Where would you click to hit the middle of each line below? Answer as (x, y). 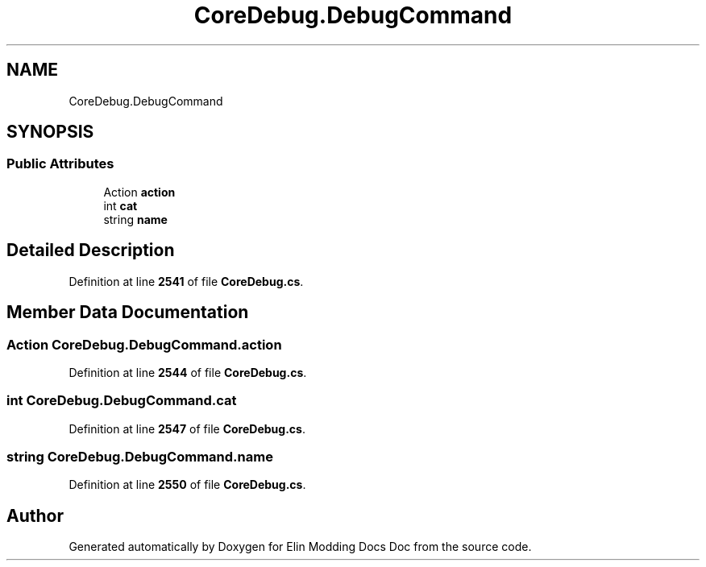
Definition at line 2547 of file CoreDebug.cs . (187, 428)
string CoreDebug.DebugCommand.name (140, 457)
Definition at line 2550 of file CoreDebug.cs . (187, 485)
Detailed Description (91, 250)
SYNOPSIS (50, 132)
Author (35, 515)
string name (135, 219)
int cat (120, 205)
